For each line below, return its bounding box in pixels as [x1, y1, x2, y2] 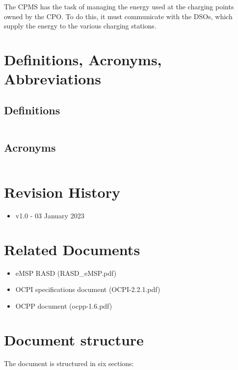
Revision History [4, 182, 120, 202]
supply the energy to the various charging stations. [4, 21, 157, 31]
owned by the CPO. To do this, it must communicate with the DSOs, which [4, 11, 233, 21]
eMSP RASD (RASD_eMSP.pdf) [15, 267, 117, 278]
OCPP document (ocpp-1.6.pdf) [15, 300, 112, 311]
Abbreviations [4, 69, 101, 89]
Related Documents [4, 239, 140, 259]
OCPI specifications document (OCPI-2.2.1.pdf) [15, 284, 160, 294]
